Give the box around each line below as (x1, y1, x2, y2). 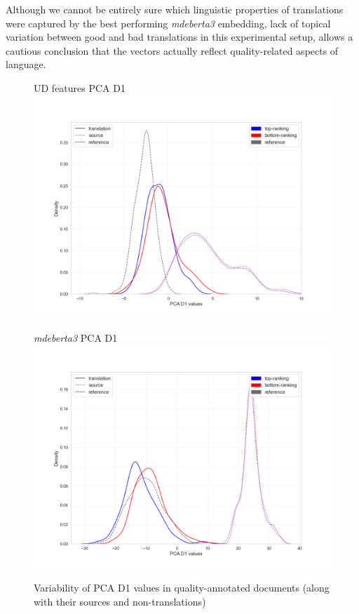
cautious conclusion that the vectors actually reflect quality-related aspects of (6, 43, 339, 58)
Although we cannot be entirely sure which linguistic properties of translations (6, 2, 344, 16)
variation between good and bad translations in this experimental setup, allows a (6, 29, 353, 44)
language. (6, 57, 46, 72)
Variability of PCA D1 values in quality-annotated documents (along (34, 580, 330, 595)
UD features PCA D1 (34, 80, 126, 95)
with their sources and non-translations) (34, 594, 206, 608)
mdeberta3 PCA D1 (34, 331, 118, 345)
